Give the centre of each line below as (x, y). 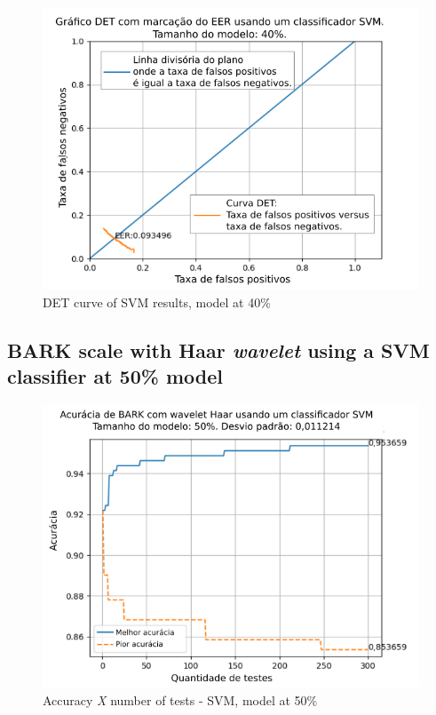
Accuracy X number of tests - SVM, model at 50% (180, 700)
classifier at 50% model (115, 376)
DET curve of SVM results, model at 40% (157, 302)
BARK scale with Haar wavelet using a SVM (218, 350)
